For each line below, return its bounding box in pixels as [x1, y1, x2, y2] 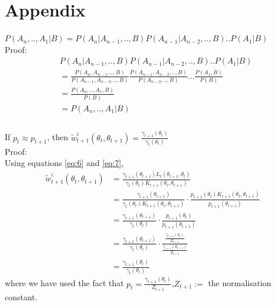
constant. [5, 291, 38, 303]
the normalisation [208, 277, 271, 289]
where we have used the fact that [5, 277, 124, 289]
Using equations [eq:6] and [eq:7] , [5, 157, 124, 169]
